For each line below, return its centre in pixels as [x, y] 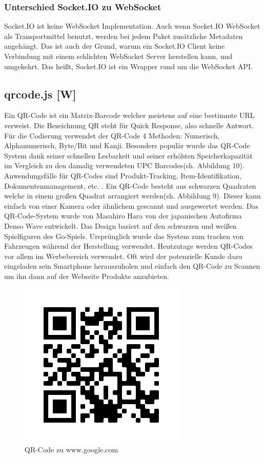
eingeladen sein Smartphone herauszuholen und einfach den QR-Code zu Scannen [132, 266]
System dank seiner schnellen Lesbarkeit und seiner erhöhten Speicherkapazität [128, 155]
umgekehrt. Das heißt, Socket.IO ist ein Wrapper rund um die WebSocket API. [128, 66]
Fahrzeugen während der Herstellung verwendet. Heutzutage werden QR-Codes [128, 246]
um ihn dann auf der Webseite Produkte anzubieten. [87, 276]
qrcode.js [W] [40, 94]
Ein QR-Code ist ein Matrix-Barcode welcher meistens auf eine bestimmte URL [129, 115]
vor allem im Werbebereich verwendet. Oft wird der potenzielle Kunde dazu [123, 256]
